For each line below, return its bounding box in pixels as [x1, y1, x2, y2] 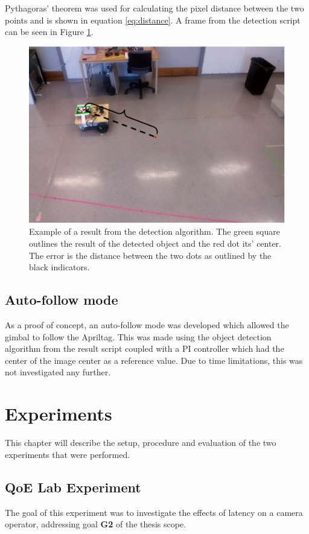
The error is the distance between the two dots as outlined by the [29, 249, 272, 261]
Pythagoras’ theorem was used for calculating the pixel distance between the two [5, 2, 304, 14]
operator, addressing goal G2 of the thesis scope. [5, 518, 186, 530]
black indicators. [29, 261, 90, 273]
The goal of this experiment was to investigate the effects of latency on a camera [5, 506, 303, 518]
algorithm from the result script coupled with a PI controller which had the [5, 342, 284, 355]
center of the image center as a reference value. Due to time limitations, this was [5, 354, 303, 366]
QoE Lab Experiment [5, 477, 141, 496]
